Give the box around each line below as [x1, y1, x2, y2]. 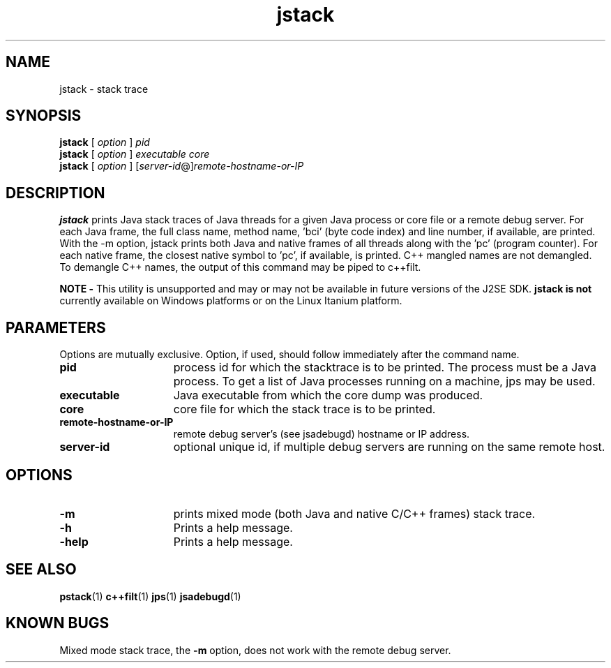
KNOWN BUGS [6, 614, 110, 632]
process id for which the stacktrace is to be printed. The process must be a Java [173, 360, 596, 375]
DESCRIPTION [6, 184, 105, 202]
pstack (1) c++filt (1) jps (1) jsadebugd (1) [59, 590, 241, 602]
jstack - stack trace [59, 82, 149, 95]
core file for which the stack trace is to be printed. [173, 402, 436, 417]
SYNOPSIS [6, 107, 82, 125]
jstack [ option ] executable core [59, 148, 210, 161]
